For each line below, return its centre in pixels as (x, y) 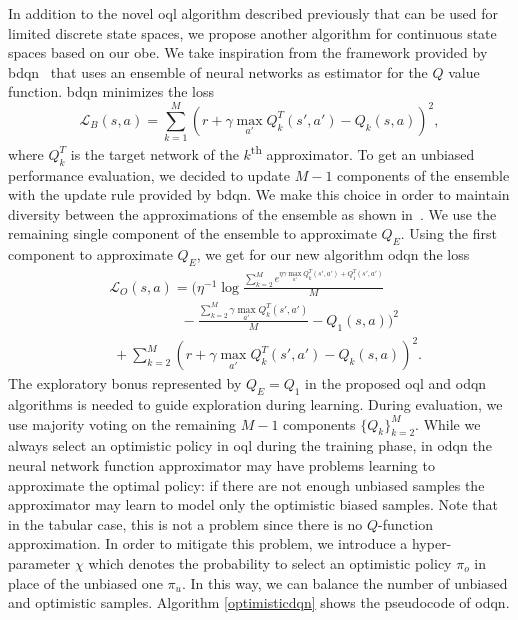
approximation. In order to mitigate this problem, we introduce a (208, 543)
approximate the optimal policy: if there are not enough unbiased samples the (246, 484)
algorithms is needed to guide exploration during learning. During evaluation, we (255, 404)
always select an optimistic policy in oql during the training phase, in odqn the (250, 445)
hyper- (431, 543)
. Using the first (448, 233)
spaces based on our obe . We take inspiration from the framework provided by (248, 52)
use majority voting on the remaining (122, 423)
